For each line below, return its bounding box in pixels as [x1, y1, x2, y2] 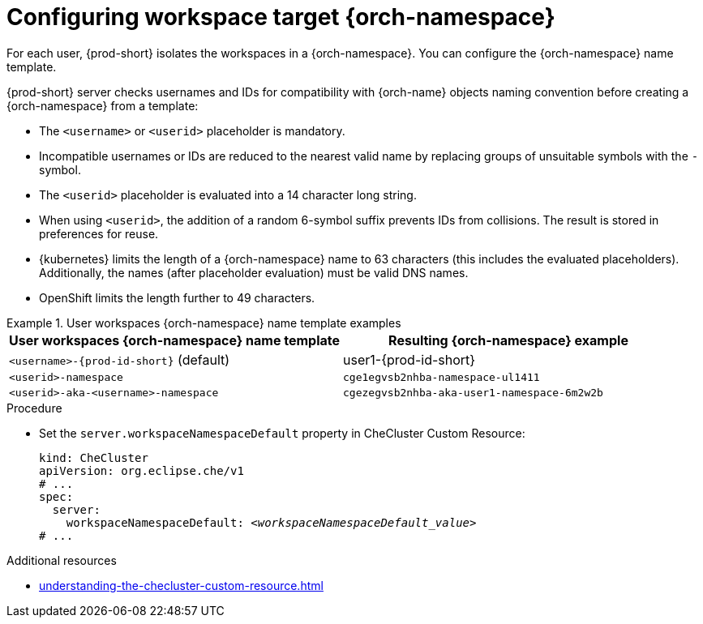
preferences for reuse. [39, 226, 159, 241]
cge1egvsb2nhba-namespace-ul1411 [343, 370, 540, 383]
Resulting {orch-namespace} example [388, 331, 628, 348]
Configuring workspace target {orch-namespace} [6, 3, 555, 31]
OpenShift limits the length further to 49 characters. [39, 290, 315, 305]
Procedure [6, 400, 62, 415]
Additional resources [6, 553, 117, 567]
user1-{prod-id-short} [343, 351, 476, 368]
